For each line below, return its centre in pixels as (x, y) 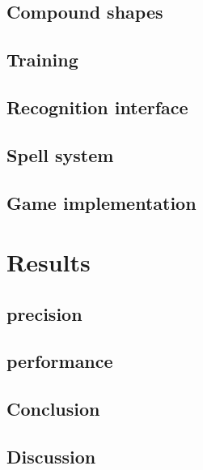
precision (44, 313)
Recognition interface (97, 107)
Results (49, 262)
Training (42, 60)
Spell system (60, 154)
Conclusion (53, 409)
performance (60, 361)
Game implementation (101, 202)
